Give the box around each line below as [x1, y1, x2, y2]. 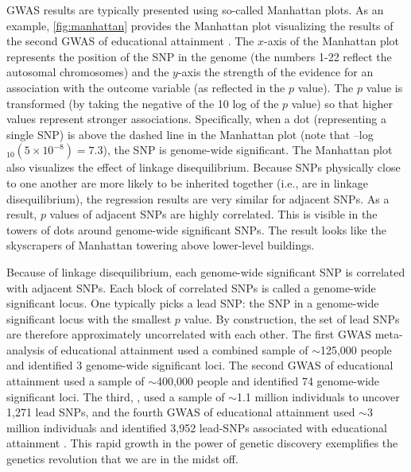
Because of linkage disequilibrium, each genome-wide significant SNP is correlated [6, 263, 405, 280]
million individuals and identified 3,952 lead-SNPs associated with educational [6, 419, 387, 435]
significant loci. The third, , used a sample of [6, 388, 225, 404]
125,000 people [320, 341, 392, 358]
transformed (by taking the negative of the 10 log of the [6, 95, 279, 111]
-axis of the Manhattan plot [263, 33, 400, 49]
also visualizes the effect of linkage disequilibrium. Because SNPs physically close [6, 159, 401, 176]
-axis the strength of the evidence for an [177, 64, 374, 80]
